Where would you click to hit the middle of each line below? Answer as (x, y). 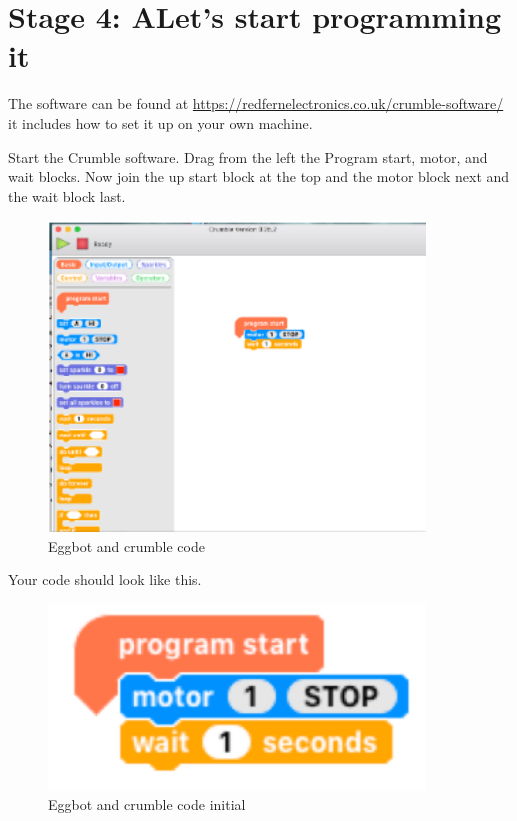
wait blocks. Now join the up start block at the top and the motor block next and (259, 176)
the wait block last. (67, 195)
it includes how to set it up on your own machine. (160, 122)
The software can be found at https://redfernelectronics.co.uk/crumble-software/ (256, 103)
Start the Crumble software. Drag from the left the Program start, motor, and (248, 156)
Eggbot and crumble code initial (147, 804)
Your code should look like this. (105, 579)
